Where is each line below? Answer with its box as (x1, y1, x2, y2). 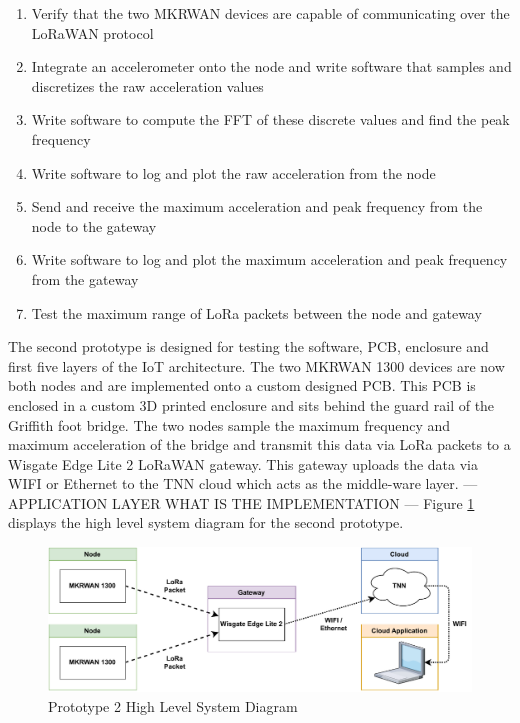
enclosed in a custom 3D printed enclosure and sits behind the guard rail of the (8, 394, 495, 415)
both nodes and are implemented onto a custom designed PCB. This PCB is (8, 375, 476, 396)
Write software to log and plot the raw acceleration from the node (31, 162, 436, 183)
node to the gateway (31, 215, 157, 236)
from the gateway (31, 268, 139, 289)
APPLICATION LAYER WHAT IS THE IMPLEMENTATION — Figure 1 (8, 492, 475, 513)
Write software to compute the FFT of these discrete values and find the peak (31, 109, 510, 130)
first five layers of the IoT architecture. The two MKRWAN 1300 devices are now (8, 355, 505, 376)
